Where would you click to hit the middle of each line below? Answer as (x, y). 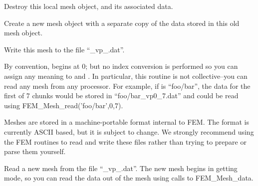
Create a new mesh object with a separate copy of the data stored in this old (122, 23)
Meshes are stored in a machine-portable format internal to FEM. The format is (127, 122)
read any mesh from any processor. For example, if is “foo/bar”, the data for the (127, 86)
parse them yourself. (35, 151)
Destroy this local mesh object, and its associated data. (89, 6)
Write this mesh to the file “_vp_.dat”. (64, 49)
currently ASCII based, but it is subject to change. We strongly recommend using (129, 131)
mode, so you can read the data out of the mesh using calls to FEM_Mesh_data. (129, 178)
